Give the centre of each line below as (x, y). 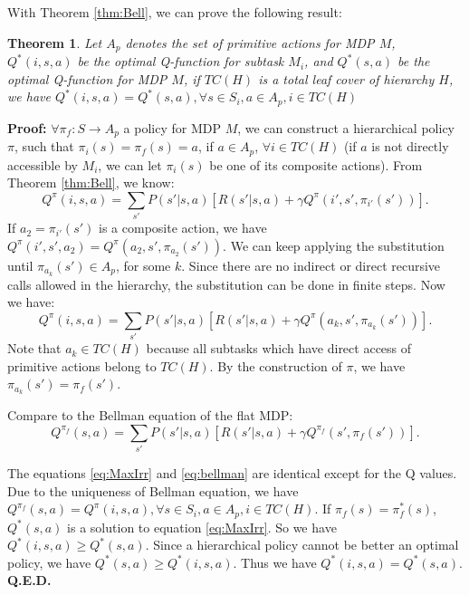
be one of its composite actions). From (316, 164)
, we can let (130, 164)
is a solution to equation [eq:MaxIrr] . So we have (202, 527)
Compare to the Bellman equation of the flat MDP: (150, 415)
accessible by (43, 164)
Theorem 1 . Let (55, 42)
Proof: (27, 127)
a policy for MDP (172, 127)
